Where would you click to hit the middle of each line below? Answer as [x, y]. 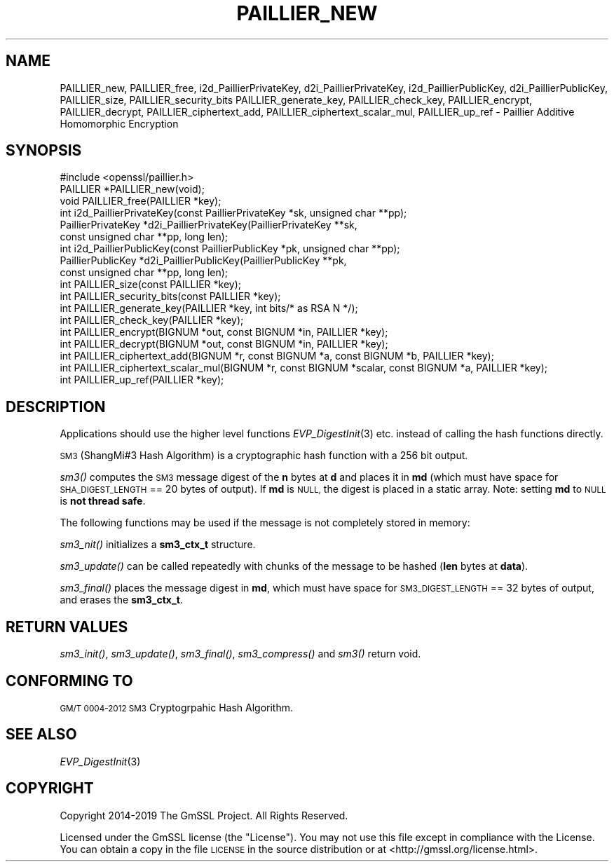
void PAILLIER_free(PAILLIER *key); [141, 201]
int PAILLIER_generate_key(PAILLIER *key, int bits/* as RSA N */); [209, 308]
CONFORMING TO [69, 681]
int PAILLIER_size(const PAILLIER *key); [151, 285]
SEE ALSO [41, 735]
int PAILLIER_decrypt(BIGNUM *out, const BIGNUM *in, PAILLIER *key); [224, 344]
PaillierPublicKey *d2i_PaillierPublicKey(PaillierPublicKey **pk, [203, 261]
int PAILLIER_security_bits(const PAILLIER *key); [170, 296]
